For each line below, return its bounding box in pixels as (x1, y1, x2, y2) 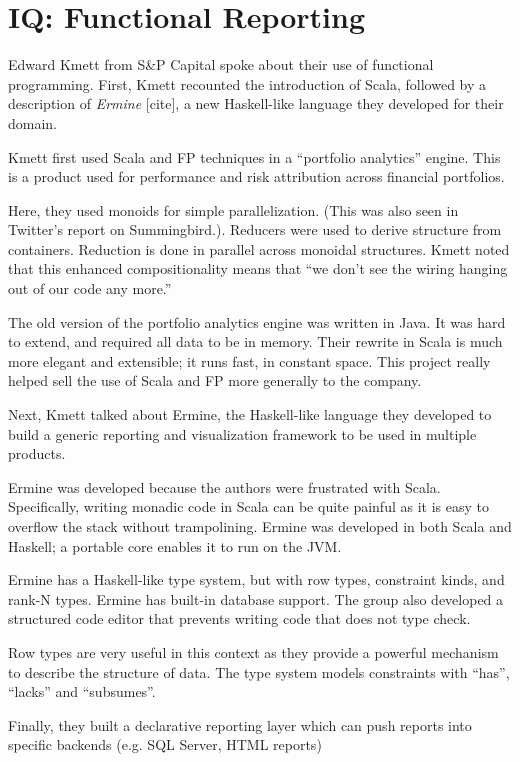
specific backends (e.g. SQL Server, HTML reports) (8, 734, 322, 755)
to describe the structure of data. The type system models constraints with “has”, (8, 661, 510, 682)
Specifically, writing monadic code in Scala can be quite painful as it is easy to (8, 496, 489, 517)
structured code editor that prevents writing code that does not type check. (8, 608, 471, 629)
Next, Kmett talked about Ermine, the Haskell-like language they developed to (8, 404, 492, 425)
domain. (8, 112, 58, 133)
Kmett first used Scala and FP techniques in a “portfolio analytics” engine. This (8, 146, 501, 167)
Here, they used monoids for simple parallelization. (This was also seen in (8, 199, 459, 220)
